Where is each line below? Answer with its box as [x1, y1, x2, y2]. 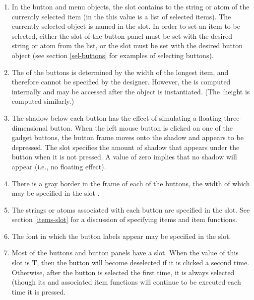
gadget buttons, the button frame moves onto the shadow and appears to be [11, 132, 244, 143]
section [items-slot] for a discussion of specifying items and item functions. [11, 214, 237, 225]
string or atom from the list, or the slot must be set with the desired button [11, 40, 243, 51]
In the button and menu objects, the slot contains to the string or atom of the [11, 1, 250, 11]
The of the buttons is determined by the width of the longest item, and [11, 67, 229, 77]
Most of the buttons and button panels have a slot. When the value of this [11, 247, 239, 258]
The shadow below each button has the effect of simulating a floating [11, 112, 222, 123]
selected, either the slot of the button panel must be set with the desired [11, 30, 232, 41]
